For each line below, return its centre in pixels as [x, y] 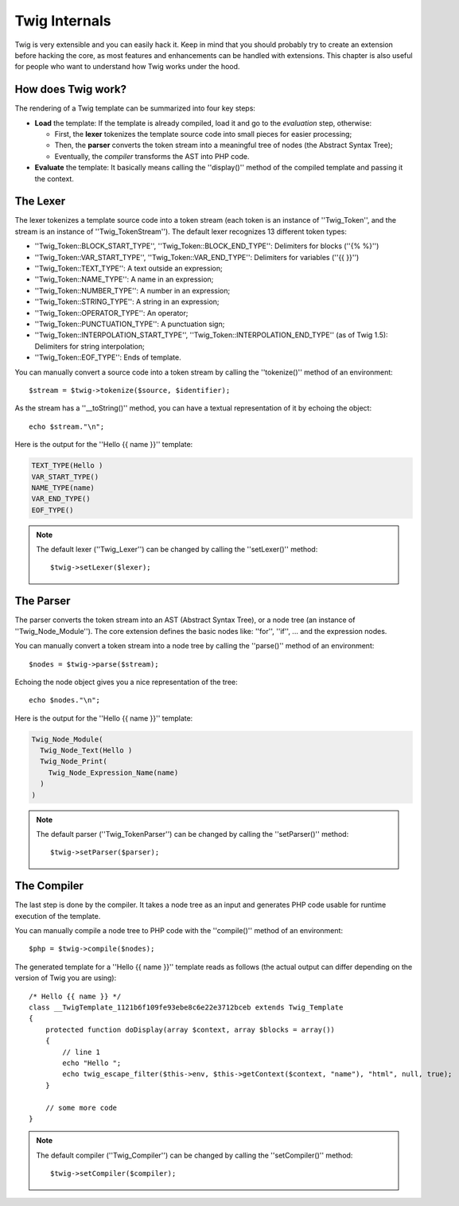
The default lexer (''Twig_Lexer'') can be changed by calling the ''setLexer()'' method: [177, 550]
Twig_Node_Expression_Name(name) [113, 772]
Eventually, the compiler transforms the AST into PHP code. [152, 156]
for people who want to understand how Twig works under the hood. [127, 67]
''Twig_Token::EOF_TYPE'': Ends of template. [108, 357]
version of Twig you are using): [66, 978]
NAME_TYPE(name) [63, 488]
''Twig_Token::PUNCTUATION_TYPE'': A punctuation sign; [130, 324]
